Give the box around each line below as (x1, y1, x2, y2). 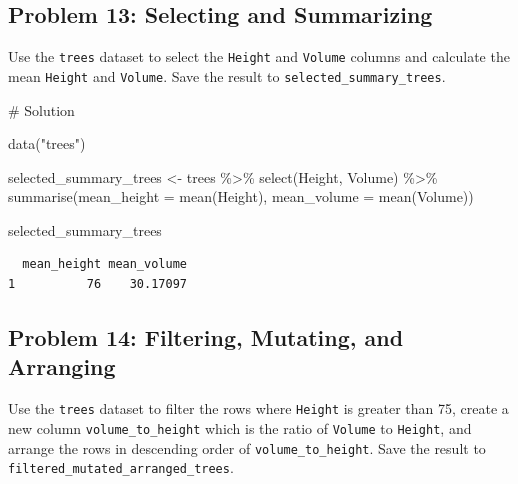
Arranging (8, 351, 116, 382)
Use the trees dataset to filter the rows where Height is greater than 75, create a (8, 398, 509, 419)
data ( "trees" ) (8, 133, 86, 154)
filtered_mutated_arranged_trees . (8, 457, 234, 478)
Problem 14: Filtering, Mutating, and (8, 322, 404, 353)
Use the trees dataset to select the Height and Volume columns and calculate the (8, 46, 510, 67)
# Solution (8, 99, 75, 120)
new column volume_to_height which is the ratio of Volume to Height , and (8, 417, 472, 438)
